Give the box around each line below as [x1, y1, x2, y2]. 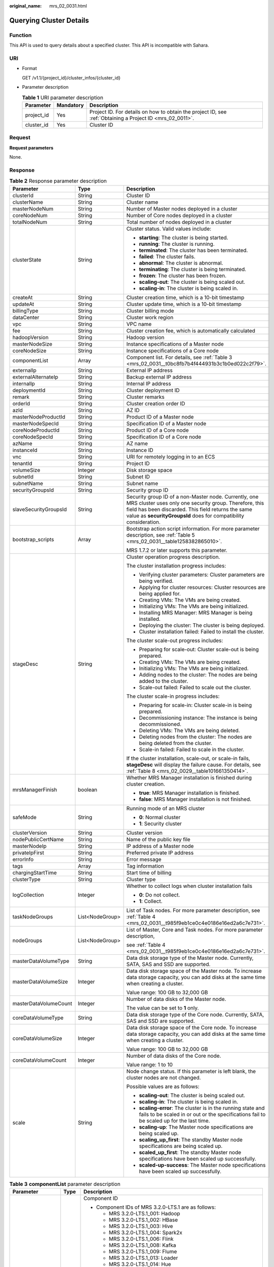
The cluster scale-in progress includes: [126, 692, 220, 699]
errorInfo [12, 855, 34, 863]
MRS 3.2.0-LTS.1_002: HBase [108, 1216, 178, 1223]
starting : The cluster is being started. [139, 234, 228, 241]
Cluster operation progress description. [126, 553, 220, 560]
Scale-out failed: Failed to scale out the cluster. [139, 684, 252, 691]
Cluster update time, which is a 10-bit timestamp [126, 301, 242, 308]
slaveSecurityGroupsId [12, 506, 67, 513]
